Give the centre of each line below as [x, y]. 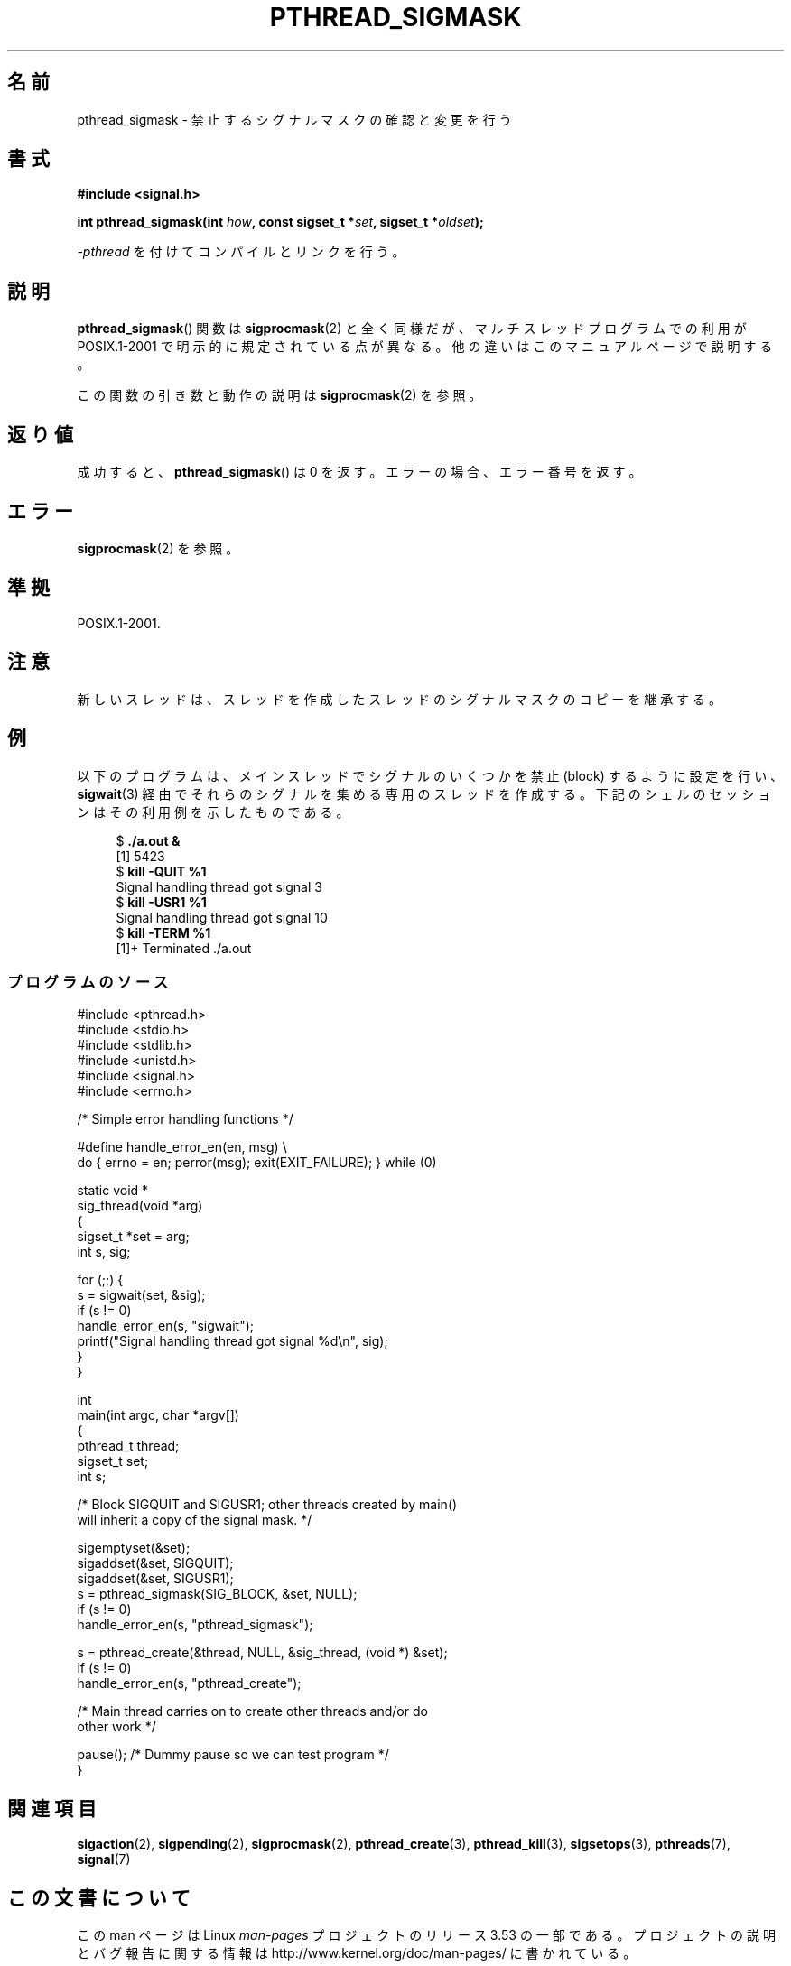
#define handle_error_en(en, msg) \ [182, 1147]
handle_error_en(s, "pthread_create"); [189, 1683]
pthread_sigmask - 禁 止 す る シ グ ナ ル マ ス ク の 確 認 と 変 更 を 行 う [294, 119]
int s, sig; [104, 1252]
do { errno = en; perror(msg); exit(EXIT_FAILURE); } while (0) [257, 1163]
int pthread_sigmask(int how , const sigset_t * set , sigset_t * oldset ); [280, 222]
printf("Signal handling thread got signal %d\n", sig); [233, 1341]
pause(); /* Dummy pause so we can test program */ [233, 1755]
